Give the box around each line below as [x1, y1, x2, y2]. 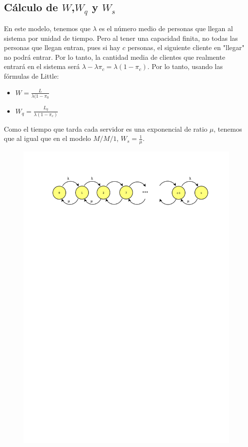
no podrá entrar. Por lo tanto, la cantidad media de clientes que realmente [4, 52, 225, 62]
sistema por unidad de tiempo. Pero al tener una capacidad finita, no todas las [4, 33, 238, 43]
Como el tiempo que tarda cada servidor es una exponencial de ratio [4, 123, 208, 134]
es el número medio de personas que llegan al [99, 23, 233, 33]
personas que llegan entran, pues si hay [4, 42, 120, 52]
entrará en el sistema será [4, 61, 80, 71]
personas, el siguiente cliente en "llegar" [127, 42, 245, 52]
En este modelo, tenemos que [4, 23, 91, 33]
